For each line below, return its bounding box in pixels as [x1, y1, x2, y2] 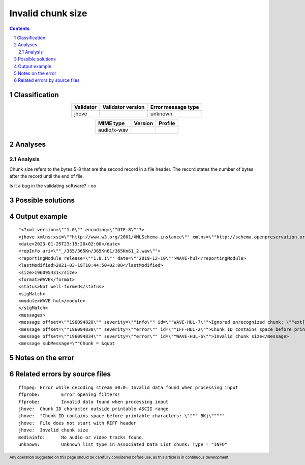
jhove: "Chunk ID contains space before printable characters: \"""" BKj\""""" [18, 413, 225, 419]
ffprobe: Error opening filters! [18, 392, 120, 397]
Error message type [150, 104, 199, 111]
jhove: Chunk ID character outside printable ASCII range [18, 406, 169, 412]
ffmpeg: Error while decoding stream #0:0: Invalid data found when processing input [18, 384, 238, 390]
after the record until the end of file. [9, 173, 84, 179]
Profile [159, 120, 175, 127]
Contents [9, 25, 30, 32]
